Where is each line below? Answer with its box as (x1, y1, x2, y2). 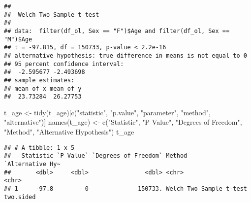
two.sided (4, 193, 36, 201)
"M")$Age (4, 35, 32, 43)
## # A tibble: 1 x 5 (4, 144, 75, 151)
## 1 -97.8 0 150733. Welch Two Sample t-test (4, 185, 247, 192)
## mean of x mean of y (4, 85, 82, 92)
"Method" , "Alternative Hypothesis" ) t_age (4, 127, 134, 137)
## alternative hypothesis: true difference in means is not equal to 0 (4, 52, 247, 59)
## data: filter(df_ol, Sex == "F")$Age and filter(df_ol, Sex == (4, 27, 230, 34)
